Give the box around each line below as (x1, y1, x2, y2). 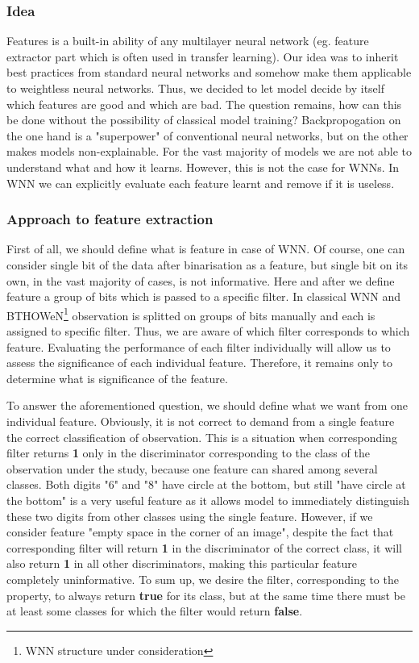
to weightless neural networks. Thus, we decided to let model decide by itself (6, 80, 385, 96)
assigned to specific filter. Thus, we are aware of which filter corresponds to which (6, 323, 410, 339)
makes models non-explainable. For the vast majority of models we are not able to (6, 143, 413, 160)
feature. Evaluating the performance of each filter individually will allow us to (6, 338, 391, 355)
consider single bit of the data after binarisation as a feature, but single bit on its (6, 256, 409, 273)
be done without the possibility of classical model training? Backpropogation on (6, 111, 401, 128)
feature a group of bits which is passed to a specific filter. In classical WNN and (6, 288, 401, 305)
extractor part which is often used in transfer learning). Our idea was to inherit (6, 48, 399, 65)
